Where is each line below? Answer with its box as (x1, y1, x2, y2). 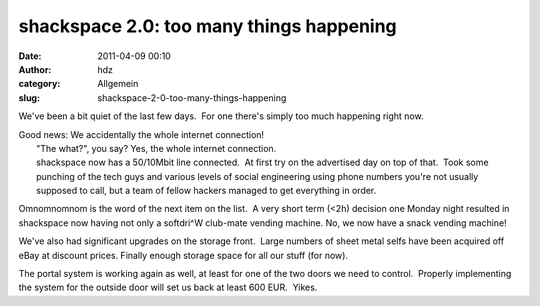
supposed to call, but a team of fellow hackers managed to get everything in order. (36, 185, 377, 197)
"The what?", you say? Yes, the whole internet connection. (36, 142, 277, 154)
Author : (18, 63, 52, 75)
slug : (18, 91, 40, 104)
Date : (18, 50, 42, 62)
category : (18, 78, 61, 90)
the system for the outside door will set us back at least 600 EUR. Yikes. (18, 281, 318, 294)
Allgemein (97, 78, 139, 90)
